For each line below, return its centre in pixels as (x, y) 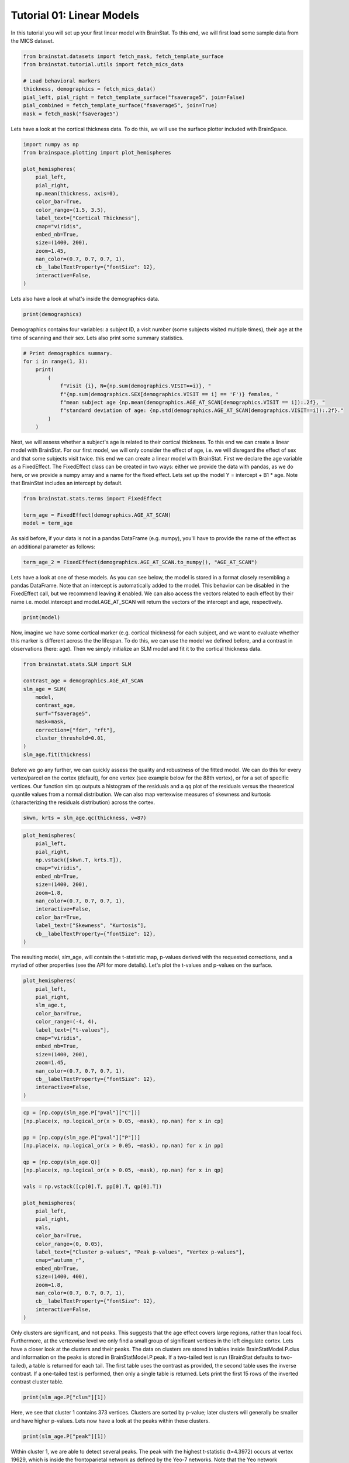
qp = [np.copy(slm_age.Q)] (62, 1162)
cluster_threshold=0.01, (71, 738)
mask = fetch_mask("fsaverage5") (71, 114)
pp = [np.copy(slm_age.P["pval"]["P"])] (82, 1137)
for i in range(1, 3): (56, 361)
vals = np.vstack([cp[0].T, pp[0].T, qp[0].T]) (92, 1186)
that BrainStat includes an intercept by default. (67, 483)
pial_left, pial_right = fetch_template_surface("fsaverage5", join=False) (134, 97)
